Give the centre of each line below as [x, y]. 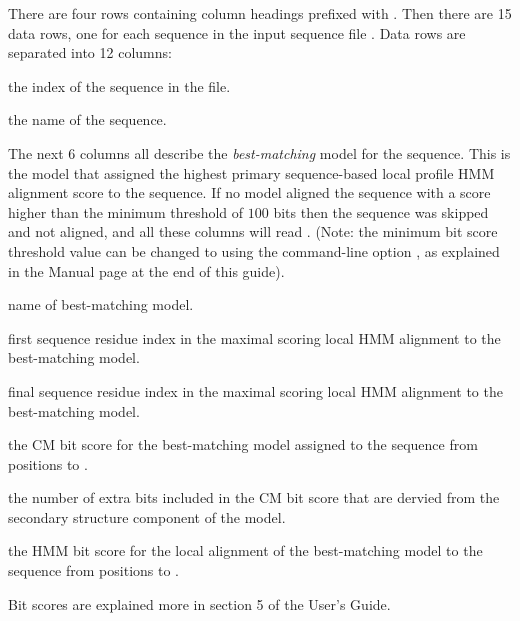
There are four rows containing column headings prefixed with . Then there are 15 [260, 13]
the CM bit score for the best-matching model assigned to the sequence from [243, 444]
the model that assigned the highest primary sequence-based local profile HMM [251, 172]
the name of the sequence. [87, 119]
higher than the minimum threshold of [126, 211]
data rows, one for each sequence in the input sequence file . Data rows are [237, 32]
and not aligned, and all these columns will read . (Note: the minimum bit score [253, 231]
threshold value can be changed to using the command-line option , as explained [254, 250]
